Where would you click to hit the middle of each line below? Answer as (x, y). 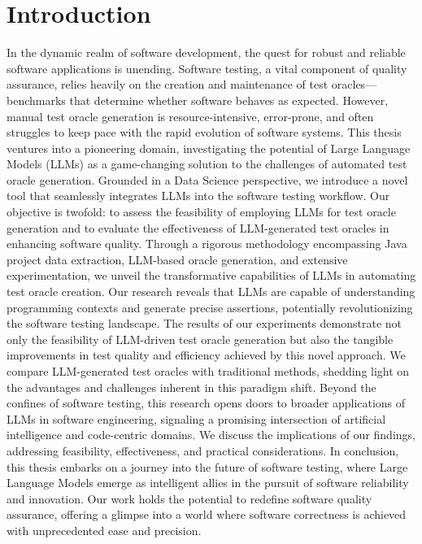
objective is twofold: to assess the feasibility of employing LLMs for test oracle (201, 212)
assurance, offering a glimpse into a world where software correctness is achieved (207, 514)
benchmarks (36, 100)
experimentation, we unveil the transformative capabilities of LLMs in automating (211, 275)
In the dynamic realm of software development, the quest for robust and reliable (206, 52)
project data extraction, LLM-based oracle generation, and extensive (177, 259)
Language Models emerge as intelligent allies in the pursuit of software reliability (208, 483)
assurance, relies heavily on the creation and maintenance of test (167, 84)
